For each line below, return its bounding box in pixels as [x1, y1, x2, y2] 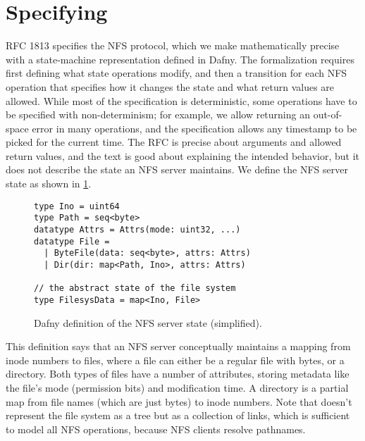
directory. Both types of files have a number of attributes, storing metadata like [6, 366, 349, 381]
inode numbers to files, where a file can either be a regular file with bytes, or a [6, 352, 345, 367]
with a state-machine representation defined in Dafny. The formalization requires [6, 51, 354, 66]
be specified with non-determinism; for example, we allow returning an [6, 107, 310, 122]
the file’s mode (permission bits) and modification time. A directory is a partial [6, 380, 349, 395]
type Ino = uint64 [34, 201, 120, 211]
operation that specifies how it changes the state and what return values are [6, 79, 335, 94]
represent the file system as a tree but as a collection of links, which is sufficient [6, 408, 350, 423]
